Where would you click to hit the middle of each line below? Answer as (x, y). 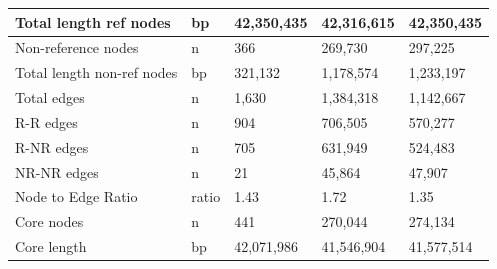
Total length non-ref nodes (96, 72)
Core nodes (49, 221)
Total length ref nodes (93, 21)
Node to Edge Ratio (76, 196)
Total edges (50, 97)
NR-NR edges (57, 171)
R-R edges (46, 121)
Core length (51, 246)
